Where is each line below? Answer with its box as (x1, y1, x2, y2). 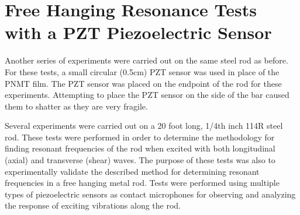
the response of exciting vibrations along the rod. (5, 199, 181, 212)
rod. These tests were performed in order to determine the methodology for (5, 131, 275, 143)
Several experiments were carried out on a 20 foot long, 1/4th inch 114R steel (5, 119, 283, 132)
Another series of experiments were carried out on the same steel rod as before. (5, 54, 288, 66)
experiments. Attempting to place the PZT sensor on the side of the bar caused (5, 89, 289, 101)
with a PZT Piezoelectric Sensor (5, 20, 272, 44)
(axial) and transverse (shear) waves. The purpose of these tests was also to (5, 154, 275, 166)
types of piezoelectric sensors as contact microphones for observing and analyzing (5, 188, 296, 200)
